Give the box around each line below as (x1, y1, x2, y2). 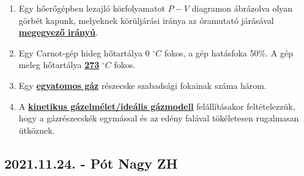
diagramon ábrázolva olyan (191, 2, 293, 14)
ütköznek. (18, 123, 55, 136)
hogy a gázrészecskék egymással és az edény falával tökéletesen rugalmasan (18, 112, 299, 124)
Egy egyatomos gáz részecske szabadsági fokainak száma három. (18, 78, 267, 91)
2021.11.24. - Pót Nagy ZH (4, 153, 178, 172)
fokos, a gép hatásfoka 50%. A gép (164, 46, 293, 59)
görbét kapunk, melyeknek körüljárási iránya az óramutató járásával (18, 13, 274, 26)
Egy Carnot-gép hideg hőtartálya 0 (18, 46, 150, 59)
